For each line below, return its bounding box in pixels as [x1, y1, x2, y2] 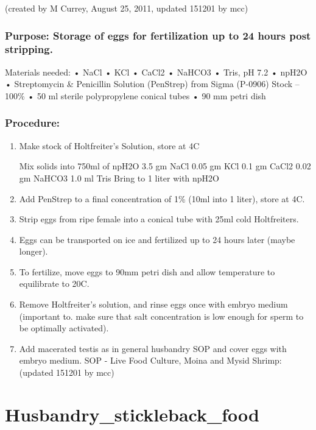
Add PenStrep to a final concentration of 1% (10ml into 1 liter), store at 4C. [19, 192, 305, 205]
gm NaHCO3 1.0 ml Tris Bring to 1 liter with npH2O [19, 171, 220, 184]
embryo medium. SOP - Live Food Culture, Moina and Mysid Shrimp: [19, 354, 282, 367]
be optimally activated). [19, 322, 109, 334]
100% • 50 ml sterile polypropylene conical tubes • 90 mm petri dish [5, 89, 266, 102]
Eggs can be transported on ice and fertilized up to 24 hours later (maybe [19, 233, 295, 245]
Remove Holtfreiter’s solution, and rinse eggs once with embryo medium [19, 298, 288, 311]
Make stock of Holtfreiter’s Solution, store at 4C [19, 139, 200, 152]
